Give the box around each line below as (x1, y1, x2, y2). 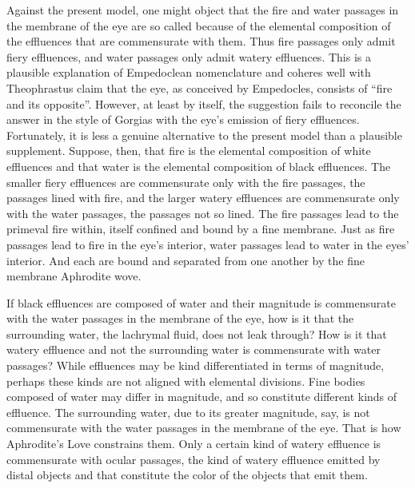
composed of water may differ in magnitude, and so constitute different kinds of (6, 388, 397, 405)
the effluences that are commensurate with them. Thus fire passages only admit (6, 33, 396, 50)
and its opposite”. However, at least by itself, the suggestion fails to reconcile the (6, 95, 401, 112)
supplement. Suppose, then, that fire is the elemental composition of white (6, 142, 371, 159)
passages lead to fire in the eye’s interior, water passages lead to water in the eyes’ (6, 236, 409, 252)
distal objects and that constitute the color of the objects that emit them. (6, 466, 368, 483)
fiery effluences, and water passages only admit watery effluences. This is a (6, 48, 371, 65)
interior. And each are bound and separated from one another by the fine (6, 252, 365, 268)
